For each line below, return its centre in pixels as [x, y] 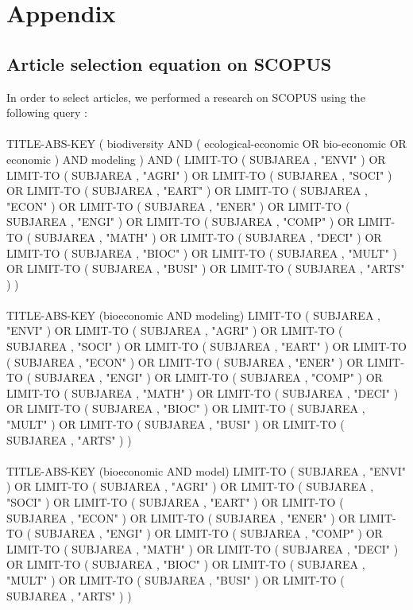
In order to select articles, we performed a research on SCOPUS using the [186, 97]
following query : [47, 113]
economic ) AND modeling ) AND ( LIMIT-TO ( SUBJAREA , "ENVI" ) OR [196, 159]
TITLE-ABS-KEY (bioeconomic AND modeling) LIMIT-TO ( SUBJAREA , [193, 315]
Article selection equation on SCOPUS [169, 63]
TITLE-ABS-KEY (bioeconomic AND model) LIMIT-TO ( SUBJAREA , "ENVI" [206, 470]
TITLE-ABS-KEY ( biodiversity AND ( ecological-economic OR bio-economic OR [206, 144]
